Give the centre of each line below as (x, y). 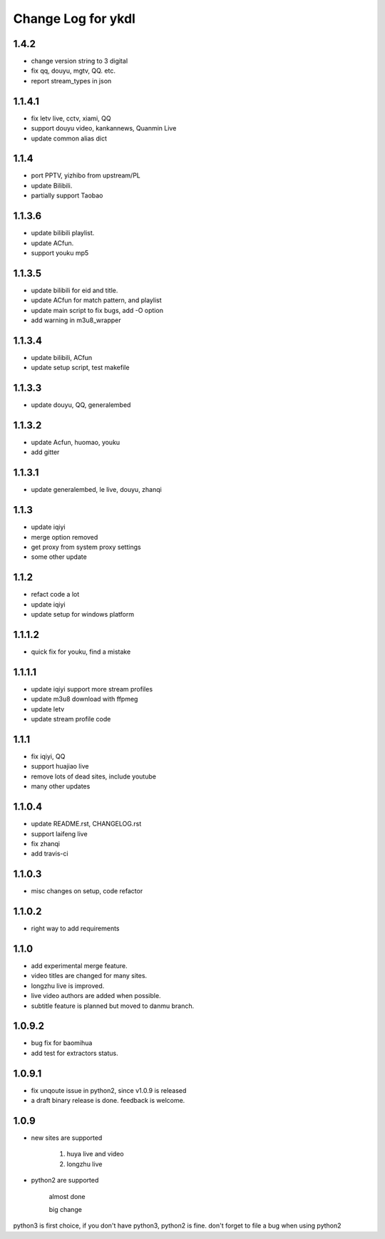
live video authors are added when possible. (96, 996)
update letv (48, 709)
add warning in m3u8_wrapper (76, 320)
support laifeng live (60, 833)
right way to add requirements (75, 929)
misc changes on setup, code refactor (87, 891)
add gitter (45, 452)
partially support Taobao (67, 195)
